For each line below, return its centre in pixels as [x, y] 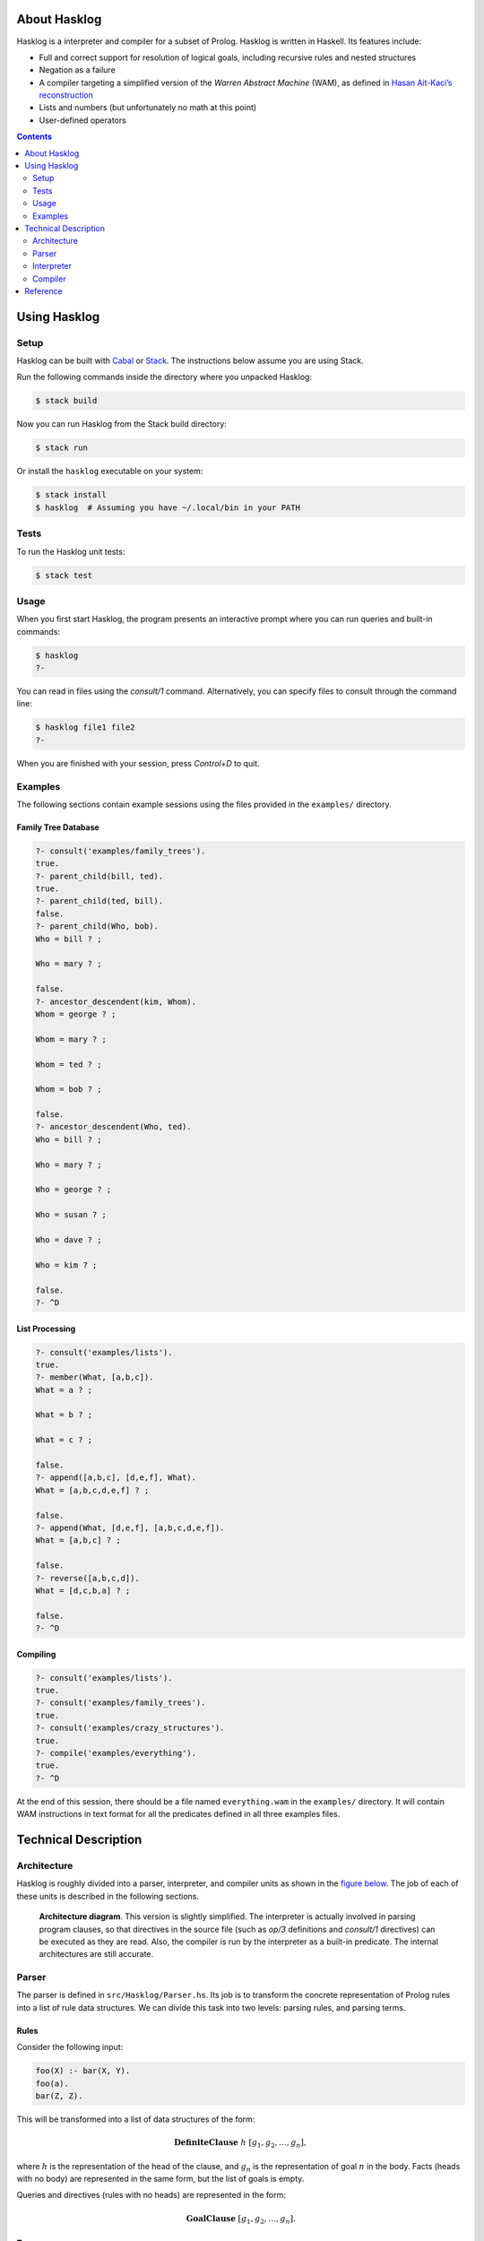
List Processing [46, 1328]
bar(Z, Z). [59, 2096]
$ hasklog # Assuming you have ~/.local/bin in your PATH [168, 507]
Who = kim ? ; [66, 1265]
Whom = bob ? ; [69, 1090]
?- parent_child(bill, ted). [99, 876]
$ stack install [71, 495]
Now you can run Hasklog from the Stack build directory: [122, 424]
